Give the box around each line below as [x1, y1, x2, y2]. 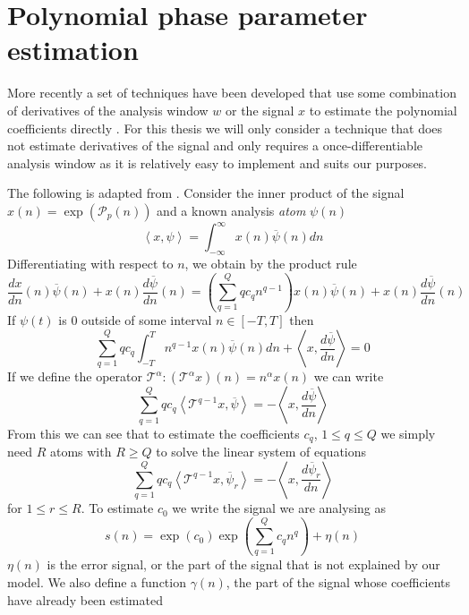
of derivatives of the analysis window [7, 100, 209, 119]
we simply [380, 423, 436, 442]
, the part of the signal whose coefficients [226, 573, 451, 592]
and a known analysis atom [157, 201, 306, 219]
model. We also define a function [7, 573, 186, 592]
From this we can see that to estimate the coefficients [7, 423, 300, 442]
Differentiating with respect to [7, 254, 174, 273]
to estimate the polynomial [309, 100, 457, 119]
